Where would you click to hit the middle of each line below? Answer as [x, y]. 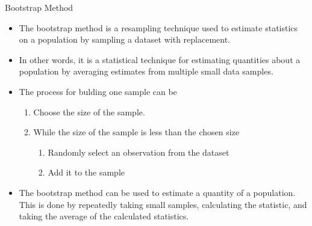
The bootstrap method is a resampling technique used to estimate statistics [158, 27]
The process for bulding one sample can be [98, 91]
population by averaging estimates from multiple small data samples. [146, 71]
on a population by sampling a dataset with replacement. [125, 39]
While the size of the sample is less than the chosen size [136, 132]
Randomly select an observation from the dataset [139, 152]
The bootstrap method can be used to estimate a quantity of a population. [157, 192]
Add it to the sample [86, 172]
